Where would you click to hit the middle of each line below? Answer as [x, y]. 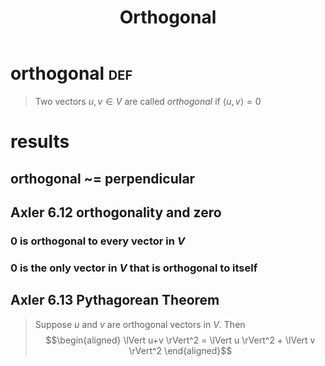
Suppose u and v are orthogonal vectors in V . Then [140, 324]
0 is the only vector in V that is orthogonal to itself [134, 268]
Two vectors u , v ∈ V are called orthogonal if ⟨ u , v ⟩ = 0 [148, 101]
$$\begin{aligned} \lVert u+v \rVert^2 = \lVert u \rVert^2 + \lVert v [180, 340]
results [40, 142]
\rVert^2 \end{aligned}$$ [180, 350]
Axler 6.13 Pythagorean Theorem [115, 300]
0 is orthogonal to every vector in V [98, 241]
